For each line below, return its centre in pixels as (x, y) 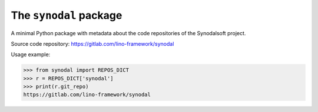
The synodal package (67, 15)
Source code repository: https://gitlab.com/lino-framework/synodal (92, 43)
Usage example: (31, 55)
